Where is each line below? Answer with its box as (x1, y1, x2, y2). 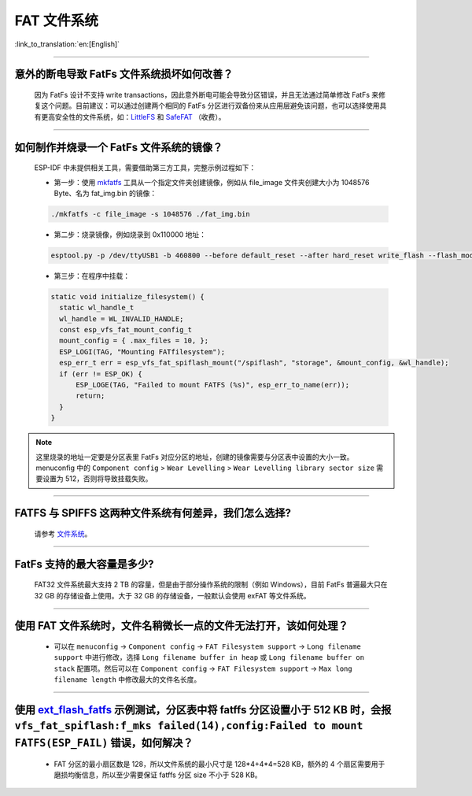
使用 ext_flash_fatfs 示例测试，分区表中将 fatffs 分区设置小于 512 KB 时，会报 (14, 703, 392, 716)
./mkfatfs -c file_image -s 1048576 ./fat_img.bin (50, 209, 251, 218)
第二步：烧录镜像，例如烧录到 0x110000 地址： (53, 229, 207, 239)
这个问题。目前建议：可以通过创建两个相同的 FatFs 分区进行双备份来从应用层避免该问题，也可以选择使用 (40, 101, 380, 110)
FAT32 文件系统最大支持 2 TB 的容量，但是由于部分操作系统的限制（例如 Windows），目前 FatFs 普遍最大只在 (34, 579, 389, 590)
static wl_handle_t (59, 303, 135, 313)
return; (76, 391, 105, 401)
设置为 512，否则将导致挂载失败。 (42, 474, 153, 483)
